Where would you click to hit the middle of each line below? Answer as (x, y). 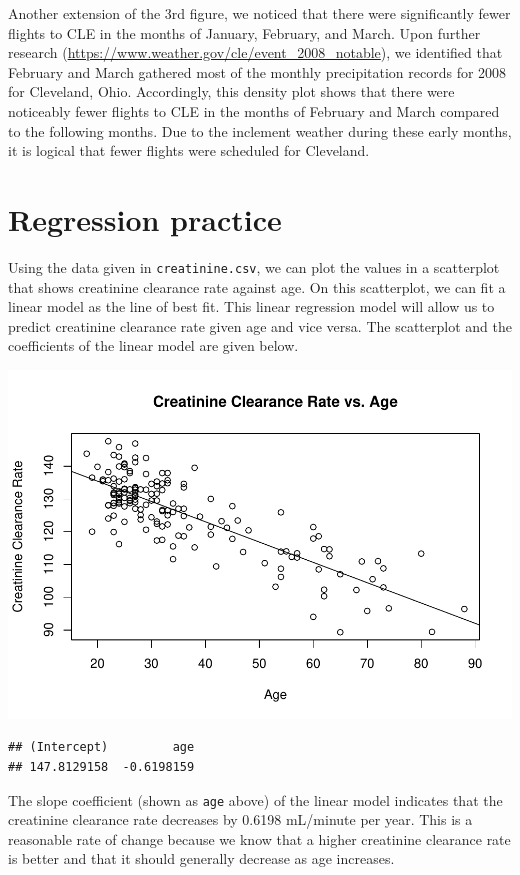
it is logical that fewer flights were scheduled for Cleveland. (189, 150)
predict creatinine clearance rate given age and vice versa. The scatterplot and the (260, 325)
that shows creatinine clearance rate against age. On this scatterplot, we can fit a (257, 286)
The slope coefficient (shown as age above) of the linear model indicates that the (255, 799)
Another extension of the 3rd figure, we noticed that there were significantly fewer (259, 13)
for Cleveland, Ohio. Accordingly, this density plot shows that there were (231, 91)
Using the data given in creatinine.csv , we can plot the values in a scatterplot (254, 266)
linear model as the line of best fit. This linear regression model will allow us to (251, 306)
